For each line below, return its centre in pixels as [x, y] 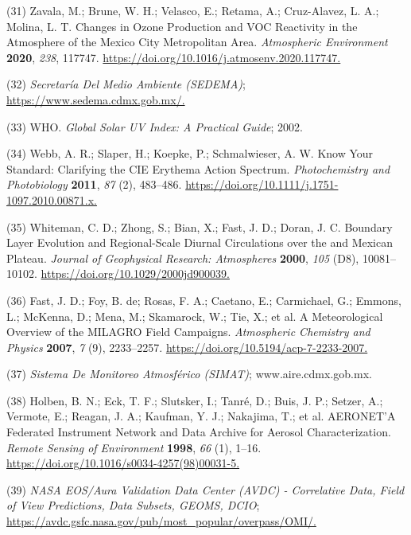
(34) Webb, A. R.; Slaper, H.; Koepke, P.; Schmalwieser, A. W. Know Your [190, 153]
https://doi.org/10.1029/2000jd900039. [135, 273]
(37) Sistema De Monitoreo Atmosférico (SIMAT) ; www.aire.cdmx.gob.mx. [189, 374]
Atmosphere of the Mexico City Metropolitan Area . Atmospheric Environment [197, 42]
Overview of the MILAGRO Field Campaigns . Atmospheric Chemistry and [188, 332]
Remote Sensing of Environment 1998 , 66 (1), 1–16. [134, 447]
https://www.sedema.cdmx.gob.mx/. [96, 99]
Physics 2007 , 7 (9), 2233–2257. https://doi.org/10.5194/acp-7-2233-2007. [187, 347]
